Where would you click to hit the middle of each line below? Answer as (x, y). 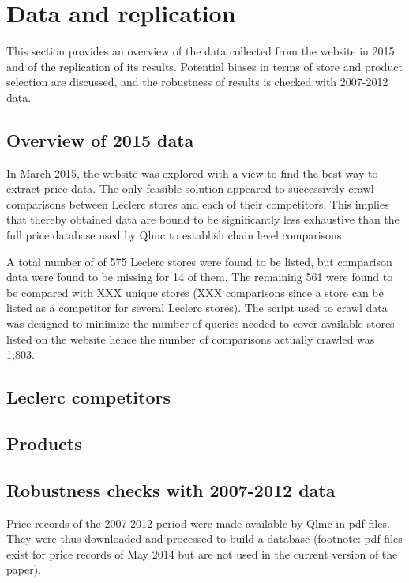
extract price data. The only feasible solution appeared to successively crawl (190, 188)
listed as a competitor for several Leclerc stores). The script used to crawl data (197, 308)
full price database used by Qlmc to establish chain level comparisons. (176, 235)
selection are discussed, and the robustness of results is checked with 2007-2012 (197, 82)
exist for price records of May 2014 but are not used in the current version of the (202, 553)
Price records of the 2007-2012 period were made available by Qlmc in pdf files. (198, 523)
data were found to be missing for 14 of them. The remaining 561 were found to (200, 277)
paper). (24, 569)
